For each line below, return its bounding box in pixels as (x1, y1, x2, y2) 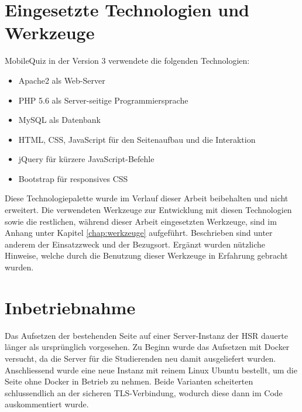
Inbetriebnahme (5, 295, 136, 319)
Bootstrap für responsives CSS (18, 172, 128, 184)
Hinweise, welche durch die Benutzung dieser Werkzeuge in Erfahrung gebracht (5, 249, 288, 262)
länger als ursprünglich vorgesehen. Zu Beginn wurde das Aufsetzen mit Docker (5, 341, 290, 353)
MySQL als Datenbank (18, 114, 101, 126)
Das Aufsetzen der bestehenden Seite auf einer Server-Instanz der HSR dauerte (5, 329, 288, 341)
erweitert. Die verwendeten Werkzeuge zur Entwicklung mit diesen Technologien (5, 204, 292, 216)
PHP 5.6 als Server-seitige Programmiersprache (18, 94, 188, 106)
